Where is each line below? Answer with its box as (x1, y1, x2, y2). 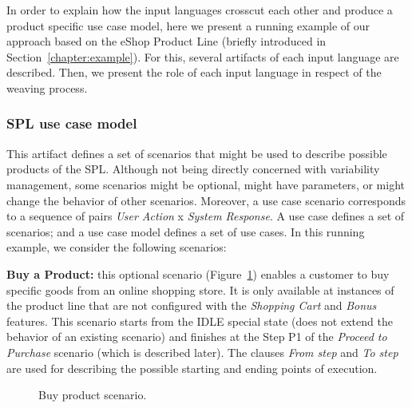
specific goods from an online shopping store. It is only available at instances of (6, 281, 394, 298)
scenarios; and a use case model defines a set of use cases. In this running (6, 223, 365, 240)
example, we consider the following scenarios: (6, 239, 227, 255)
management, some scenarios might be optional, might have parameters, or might (6, 176, 405, 192)
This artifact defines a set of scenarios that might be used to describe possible (6, 145, 387, 161)
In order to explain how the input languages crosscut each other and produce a (6, 2, 393, 18)
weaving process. (6, 79, 88, 96)
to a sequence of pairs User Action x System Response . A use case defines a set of (6, 208, 405, 224)
